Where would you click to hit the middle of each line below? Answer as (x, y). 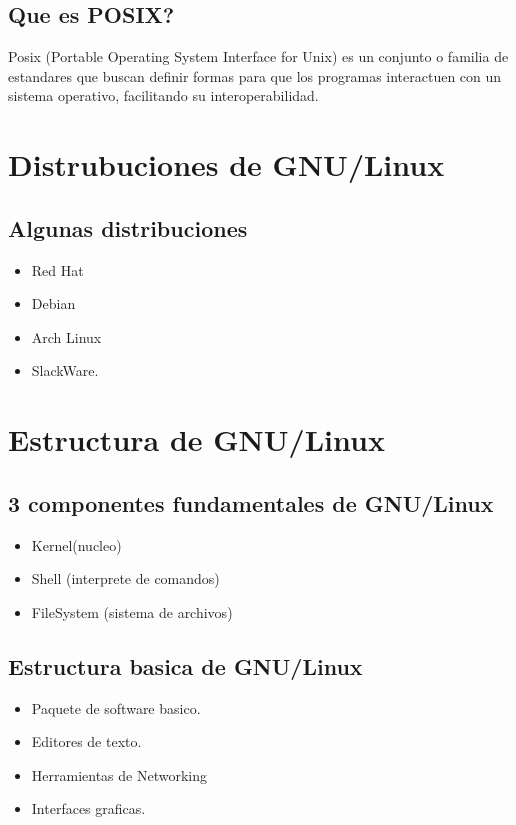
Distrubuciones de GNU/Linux (226, 164)
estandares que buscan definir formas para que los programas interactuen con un (255, 75)
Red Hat (57, 269)
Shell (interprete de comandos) (125, 578)
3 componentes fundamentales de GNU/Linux (251, 502)
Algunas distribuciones (128, 227)
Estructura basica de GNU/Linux (185, 665)
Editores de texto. (86, 741)
